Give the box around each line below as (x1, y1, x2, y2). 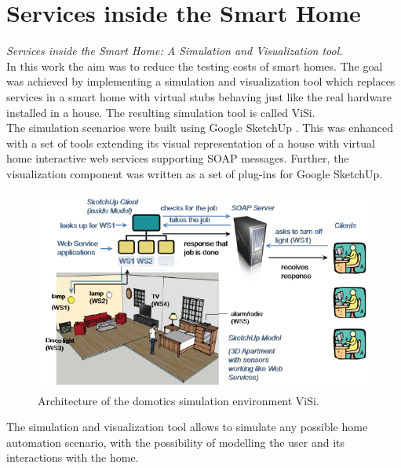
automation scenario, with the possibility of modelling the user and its (6, 433, 344, 450)
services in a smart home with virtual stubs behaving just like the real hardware (6, 88, 392, 104)
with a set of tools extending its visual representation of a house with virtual (6, 134, 375, 151)
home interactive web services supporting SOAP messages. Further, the (6, 150, 349, 166)
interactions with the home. (6, 449, 139, 466)
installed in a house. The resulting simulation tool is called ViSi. (6, 104, 315, 120)
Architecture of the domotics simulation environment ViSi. (38, 392, 319, 408)
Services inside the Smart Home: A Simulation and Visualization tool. (6, 42, 343, 59)
